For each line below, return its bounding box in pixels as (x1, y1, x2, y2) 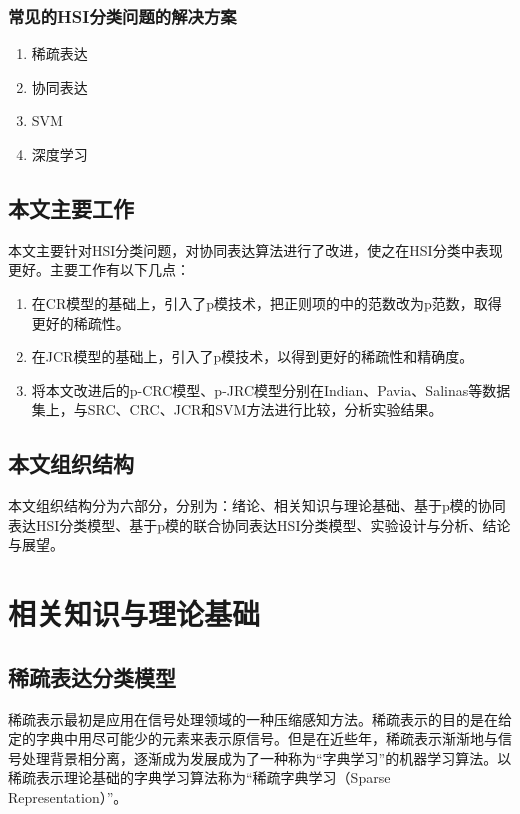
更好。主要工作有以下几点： (8, 259, 190, 280)
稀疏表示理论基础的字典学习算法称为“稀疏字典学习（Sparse (8, 767, 391, 788)
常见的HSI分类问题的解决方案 (8, 3, 237, 28)
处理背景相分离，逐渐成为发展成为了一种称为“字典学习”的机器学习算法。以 (21, 747, 512, 768)
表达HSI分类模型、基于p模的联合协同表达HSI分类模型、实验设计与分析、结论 (8, 514, 511, 535)
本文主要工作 (8, 192, 134, 223)
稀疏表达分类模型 (8, 661, 176, 692)
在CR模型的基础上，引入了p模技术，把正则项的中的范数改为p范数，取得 (31, 292, 502, 313)
